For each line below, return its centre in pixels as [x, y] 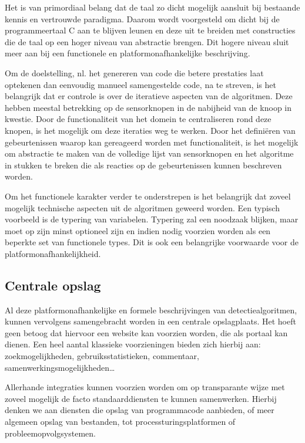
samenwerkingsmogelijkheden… [60, 367]
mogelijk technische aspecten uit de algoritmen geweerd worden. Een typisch [142, 207]
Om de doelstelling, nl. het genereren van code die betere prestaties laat [134, 72]
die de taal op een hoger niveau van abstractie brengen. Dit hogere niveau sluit [147, 41]
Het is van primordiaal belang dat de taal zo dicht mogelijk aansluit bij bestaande [152, 7]
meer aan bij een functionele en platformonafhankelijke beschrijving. [128, 53]
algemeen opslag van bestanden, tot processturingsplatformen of [120, 422]
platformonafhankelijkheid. [53, 253]
